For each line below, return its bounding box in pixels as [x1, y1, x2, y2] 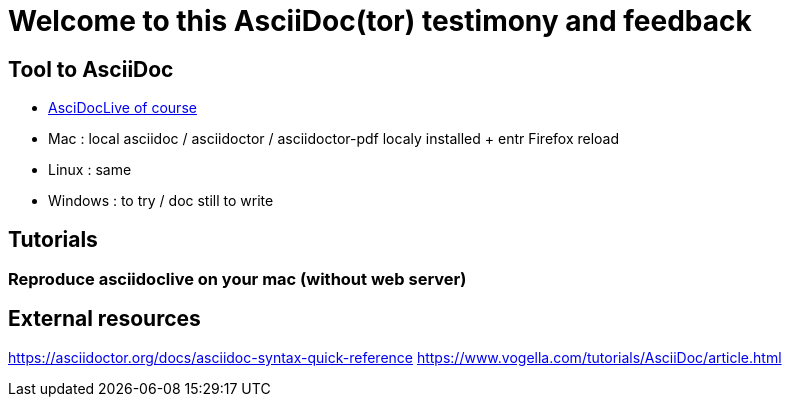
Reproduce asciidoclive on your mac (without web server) [8, 269, 467, 290]
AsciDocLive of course [48, 99, 197, 117]
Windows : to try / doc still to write [48, 192, 274, 210]
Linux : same [48, 161, 132, 179]
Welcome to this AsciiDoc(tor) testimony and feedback [8, 4, 752, 38]
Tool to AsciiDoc [8, 56, 174, 82]
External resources [8, 306, 201, 332]
